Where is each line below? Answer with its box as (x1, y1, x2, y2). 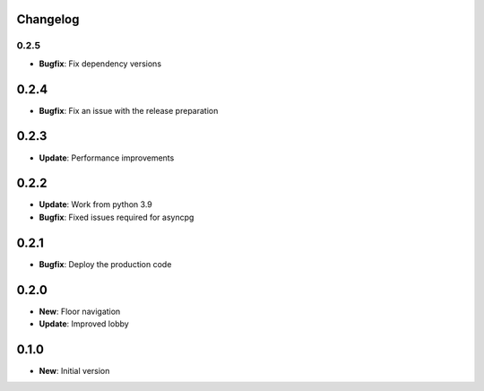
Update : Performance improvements (39, 152, 175, 163)
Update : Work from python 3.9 (39, 199, 152, 210)
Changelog (16, 12, 80, 27)
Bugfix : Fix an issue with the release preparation (39, 105, 219, 116)
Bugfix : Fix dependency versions (39, 58, 161, 69)
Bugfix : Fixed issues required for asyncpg (39, 212, 194, 222)
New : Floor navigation (39, 306, 121, 317)
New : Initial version (39, 365, 110, 376)
